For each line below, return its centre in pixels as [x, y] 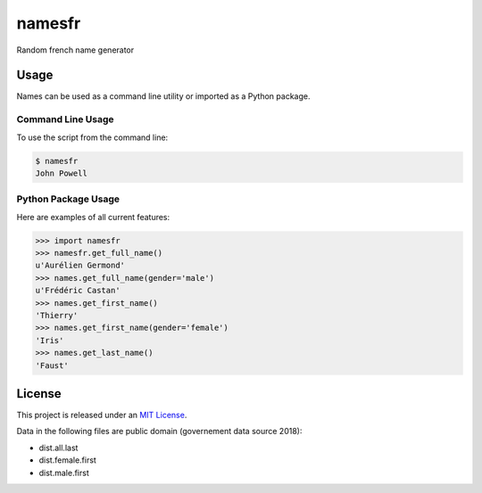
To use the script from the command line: [92, 137]
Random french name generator [75, 50]
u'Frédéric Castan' [78, 291]
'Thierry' [57, 316]
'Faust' [52, 365]
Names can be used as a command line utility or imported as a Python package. [163, 96]
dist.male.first [64, 472]
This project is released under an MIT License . [102, 415]
